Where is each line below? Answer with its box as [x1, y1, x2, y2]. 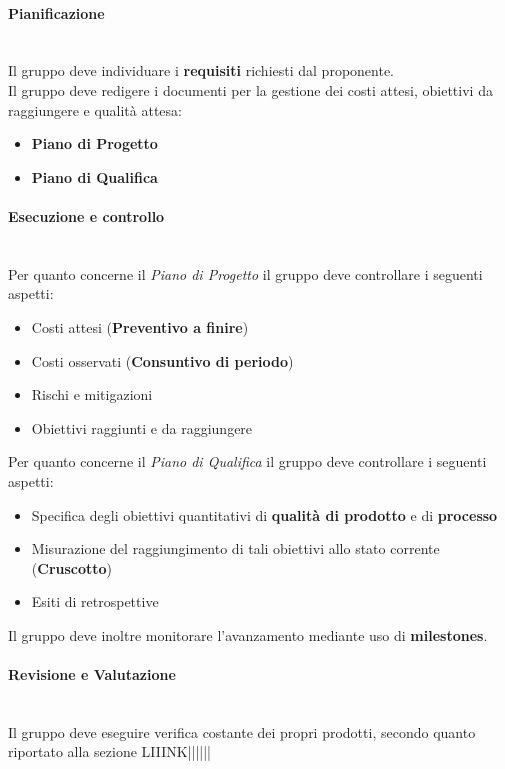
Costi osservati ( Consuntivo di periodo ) [31, 350, 294, 371]
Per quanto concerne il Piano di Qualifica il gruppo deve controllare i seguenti [8, 451, 487, 472]
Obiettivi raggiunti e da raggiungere [31, 417, 253, 438]
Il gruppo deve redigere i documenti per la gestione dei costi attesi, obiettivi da [8, 79, 493, 100]
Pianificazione [8, 2, 105, 23]
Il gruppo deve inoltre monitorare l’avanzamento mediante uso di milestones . [8, 624, 488, 645]
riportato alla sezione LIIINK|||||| [8, 741, 211, 762]
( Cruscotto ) [31, 557, 113, 578]
